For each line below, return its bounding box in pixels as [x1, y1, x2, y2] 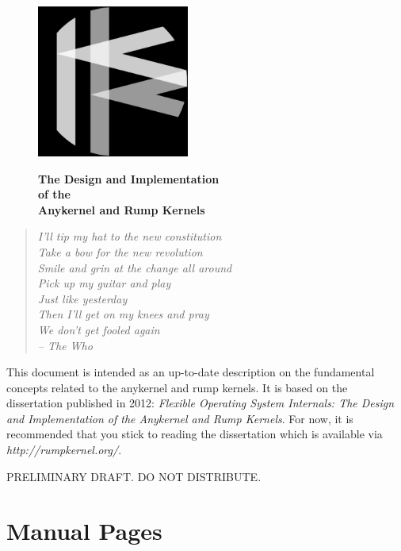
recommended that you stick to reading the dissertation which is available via [6, 426, 383, 442]
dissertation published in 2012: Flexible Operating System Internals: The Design [6, 395, 395, 411]
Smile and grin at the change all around [37, 259, 232, 275]
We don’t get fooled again [37, 321, 160, 337]
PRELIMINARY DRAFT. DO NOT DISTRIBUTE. [6, 468, 262, 484]
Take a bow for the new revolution [37, 243, 203, 260]
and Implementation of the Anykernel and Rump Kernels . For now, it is [6, 410, 353, 426]
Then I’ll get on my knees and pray [37, 306, 209, 322]
